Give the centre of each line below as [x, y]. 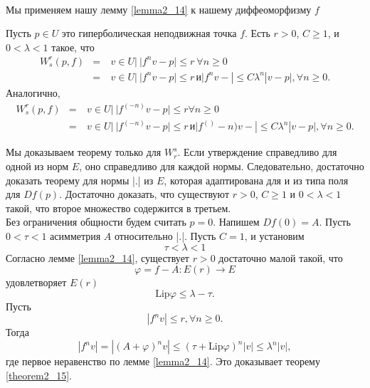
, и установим [274, 236]
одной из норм [37, 166]
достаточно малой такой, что [281, 257]
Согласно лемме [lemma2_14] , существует [97, 257]
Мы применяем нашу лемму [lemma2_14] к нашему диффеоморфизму [159, 9]
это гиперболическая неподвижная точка [149, 33]
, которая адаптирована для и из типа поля [256, 180]
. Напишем [236, 222]
